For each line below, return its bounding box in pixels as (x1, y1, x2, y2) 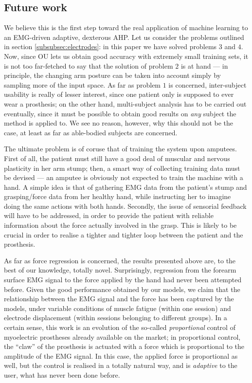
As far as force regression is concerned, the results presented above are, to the (4, 255, 236, 265)
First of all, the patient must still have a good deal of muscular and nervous (4, 153, 230, 163)
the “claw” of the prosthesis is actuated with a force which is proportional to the (4, 341, 245, 351)
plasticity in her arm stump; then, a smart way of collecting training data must (4, 163, 240, 173)
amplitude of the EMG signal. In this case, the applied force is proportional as (4, 350, 238, 361)
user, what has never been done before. (4, 369, 120, 380)
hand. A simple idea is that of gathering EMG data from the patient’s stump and (4, 182, 247, 192)
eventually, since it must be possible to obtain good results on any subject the (4, 108, 236, 118)
